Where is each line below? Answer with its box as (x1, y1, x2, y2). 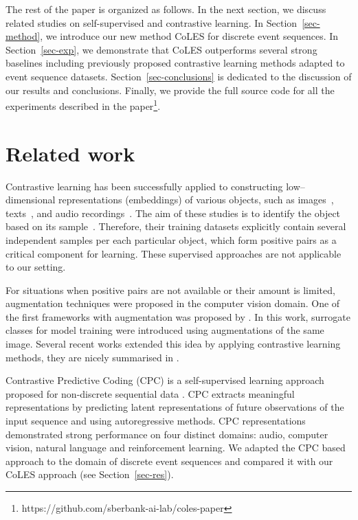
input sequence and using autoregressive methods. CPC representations (5, 414, 306, 428)
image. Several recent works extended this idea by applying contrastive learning (5, 337, 341, 351)
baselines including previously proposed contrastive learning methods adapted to (5, 56, 345, 70)
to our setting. (5, 260, 66, 274)
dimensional (5, 192, 56, 207)
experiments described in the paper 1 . (5, 97, 161, 113)
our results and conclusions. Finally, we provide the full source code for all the (5, 82, 335, 97)
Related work (5, 139, 135, 167)
